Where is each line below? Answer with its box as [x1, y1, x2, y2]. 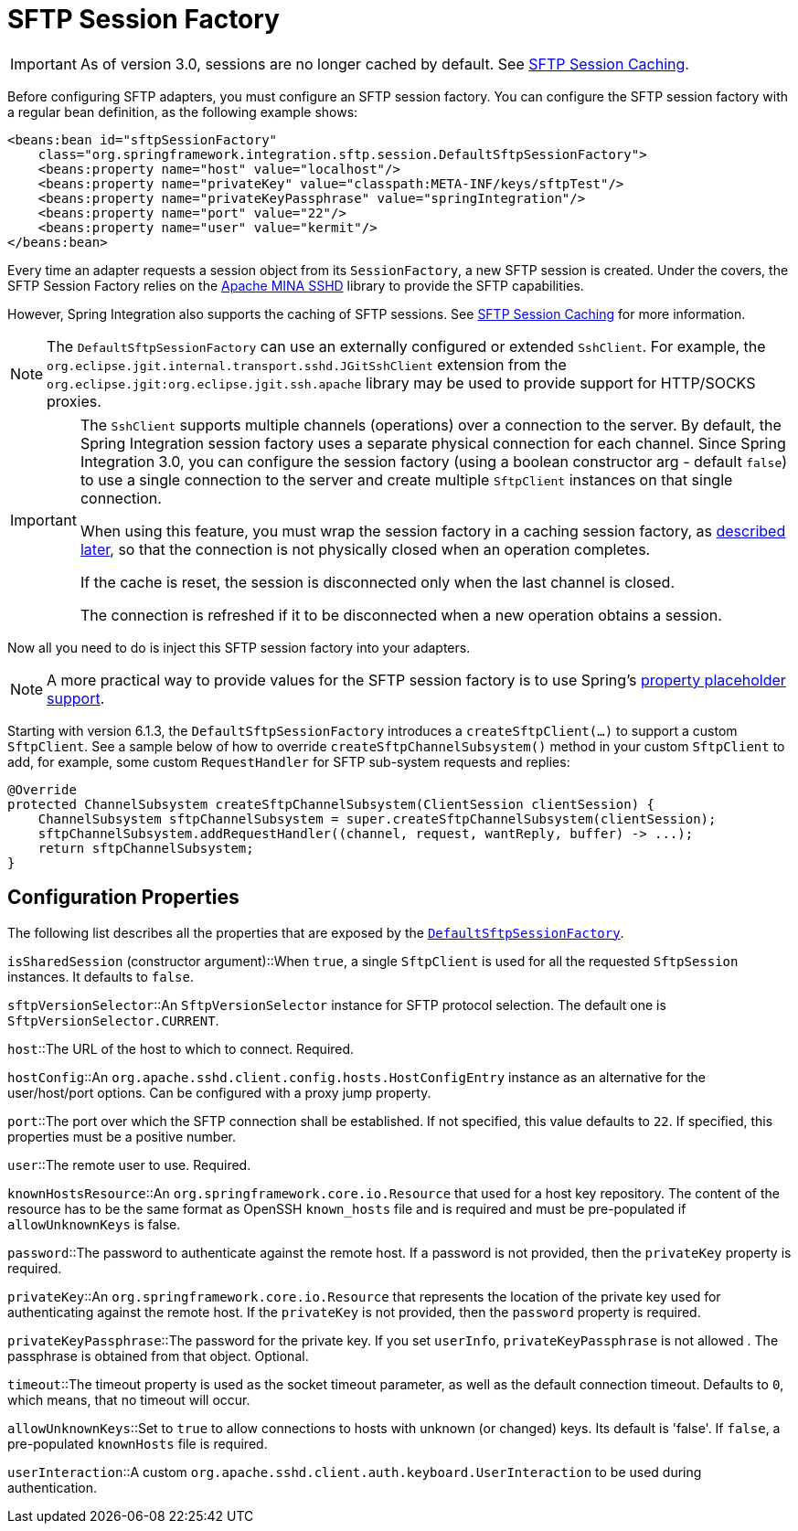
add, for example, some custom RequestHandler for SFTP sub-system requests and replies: [7, 753, 570, 770]
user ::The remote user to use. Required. [7, 1156, 251, 1173]
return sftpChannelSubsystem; [37, 840, 254, 856]
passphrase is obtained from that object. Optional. [7, 1347, 309, 1364]
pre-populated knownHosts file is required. [7, 1435, 268, 1451]
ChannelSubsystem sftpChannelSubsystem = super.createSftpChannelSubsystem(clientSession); [37, 811, 717, 826]
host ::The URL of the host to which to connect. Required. [7, 1040, 355, 1057]
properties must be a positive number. [7, 1128, 236, 1144]
